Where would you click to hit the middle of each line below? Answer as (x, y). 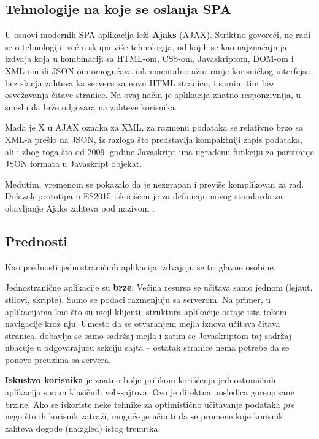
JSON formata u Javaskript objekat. (74, 163)
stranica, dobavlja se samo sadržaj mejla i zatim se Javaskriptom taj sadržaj (148, 335)
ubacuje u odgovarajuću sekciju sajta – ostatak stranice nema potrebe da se (147, 347)
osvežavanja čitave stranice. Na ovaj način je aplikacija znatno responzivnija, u (153, 95)
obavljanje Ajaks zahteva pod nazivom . (80, 208)
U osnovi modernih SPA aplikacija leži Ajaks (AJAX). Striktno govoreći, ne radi (158, 35)
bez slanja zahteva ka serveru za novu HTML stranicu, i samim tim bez (140, 82)
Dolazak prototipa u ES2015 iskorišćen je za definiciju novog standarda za (144, 196)
